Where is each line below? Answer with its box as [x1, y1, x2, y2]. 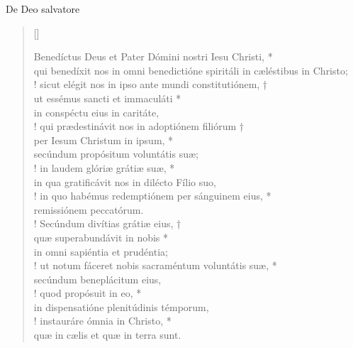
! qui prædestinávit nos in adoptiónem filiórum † [33, 119, 245, 134]
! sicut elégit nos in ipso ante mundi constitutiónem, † [33, 77, 268, 92]
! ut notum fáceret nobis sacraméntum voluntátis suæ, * [33, 258, 277, 273]
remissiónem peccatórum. [33, 202, 144, 217]
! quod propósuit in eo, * [33, 286, 142, 300]
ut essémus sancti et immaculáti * [33, 90, 181, 105]
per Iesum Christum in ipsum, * [33, 132, 174, 147]
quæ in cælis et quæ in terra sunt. [33, 327, 181, 342]
